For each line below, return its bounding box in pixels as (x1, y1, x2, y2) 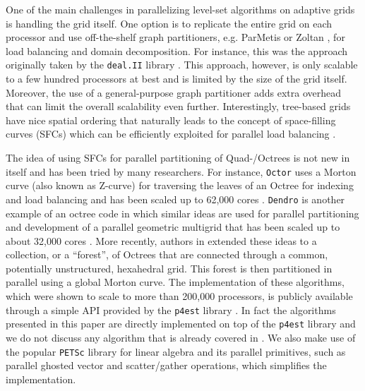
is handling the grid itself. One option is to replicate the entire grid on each (6, 16, 333, 30)
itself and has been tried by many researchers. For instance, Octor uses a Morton (6, 164, 357, 179)
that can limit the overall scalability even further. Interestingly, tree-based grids (6, 99, 351, 114)
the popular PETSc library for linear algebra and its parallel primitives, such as (6, 344, 346, 359)
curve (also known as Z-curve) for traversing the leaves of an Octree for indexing (6, 178, 354, 193)
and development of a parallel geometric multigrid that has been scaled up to (6, 219, 340, 234)
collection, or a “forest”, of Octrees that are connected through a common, (6, 247, 328, 262)
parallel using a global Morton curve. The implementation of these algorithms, (6, 275, 345, 289)
